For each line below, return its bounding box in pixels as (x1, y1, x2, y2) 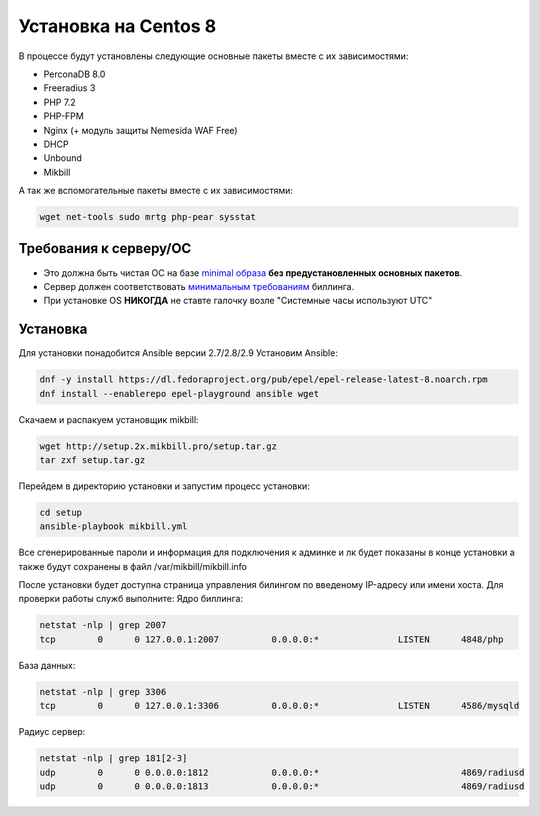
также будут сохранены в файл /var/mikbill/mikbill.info (18, 560, 248, 572)
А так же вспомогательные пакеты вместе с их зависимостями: (18, 185, 294, 197)
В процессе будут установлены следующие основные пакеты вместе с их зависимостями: (18, 50, 409, 62)
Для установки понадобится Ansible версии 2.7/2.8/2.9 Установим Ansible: (18, 347, 339, 359)
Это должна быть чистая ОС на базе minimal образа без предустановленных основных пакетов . (43, 266, 463, 279)
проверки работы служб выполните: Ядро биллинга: (18, 593, 244, 605)
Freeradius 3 (43, 82, 96, 94)
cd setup (39, 506, 83, 518)
